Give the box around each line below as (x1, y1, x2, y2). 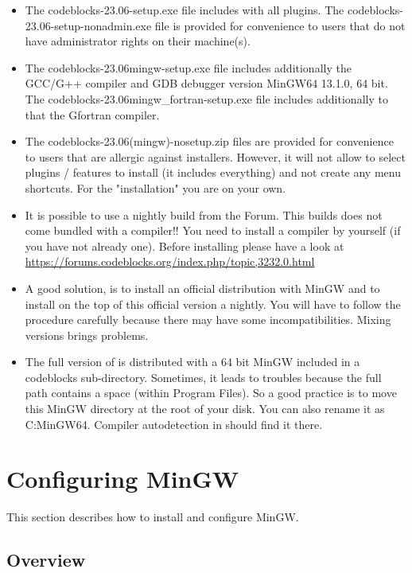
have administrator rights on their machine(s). (25, 33, 251, 49)
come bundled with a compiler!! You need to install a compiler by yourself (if (25, 222, 401, 239)
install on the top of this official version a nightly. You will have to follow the (25, 295, 401, 312)
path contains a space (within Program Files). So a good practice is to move (25, 384, 397, 401)
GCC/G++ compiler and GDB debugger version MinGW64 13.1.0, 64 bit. (25, 75, 388, 92)
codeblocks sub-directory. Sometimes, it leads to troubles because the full (25, 368, 382, 385)
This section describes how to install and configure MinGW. (6, 509, 299, 525)
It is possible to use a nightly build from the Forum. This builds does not (25, 206, 383, 223)
